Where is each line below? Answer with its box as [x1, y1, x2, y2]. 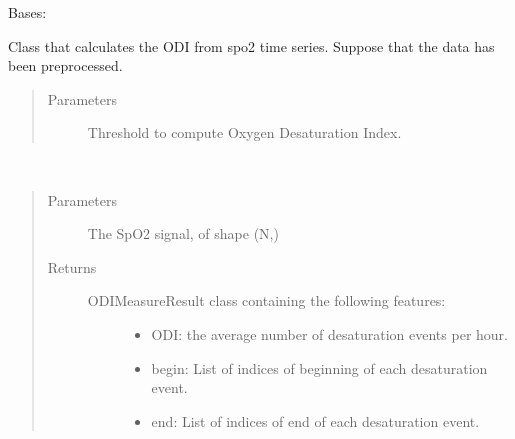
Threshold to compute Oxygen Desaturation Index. [87, 122, 402, 143]
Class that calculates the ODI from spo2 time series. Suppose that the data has [8, 35, 495, 56]
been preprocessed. [8, 55, 123, 76]
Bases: [8, 2, 47, 22]
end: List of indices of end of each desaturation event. [151, 410, 480, 431]
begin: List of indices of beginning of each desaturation [151, 357, 488, 378]
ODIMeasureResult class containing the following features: [87, 290, 446, 311]
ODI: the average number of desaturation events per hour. [151, 323, 508, 344]
